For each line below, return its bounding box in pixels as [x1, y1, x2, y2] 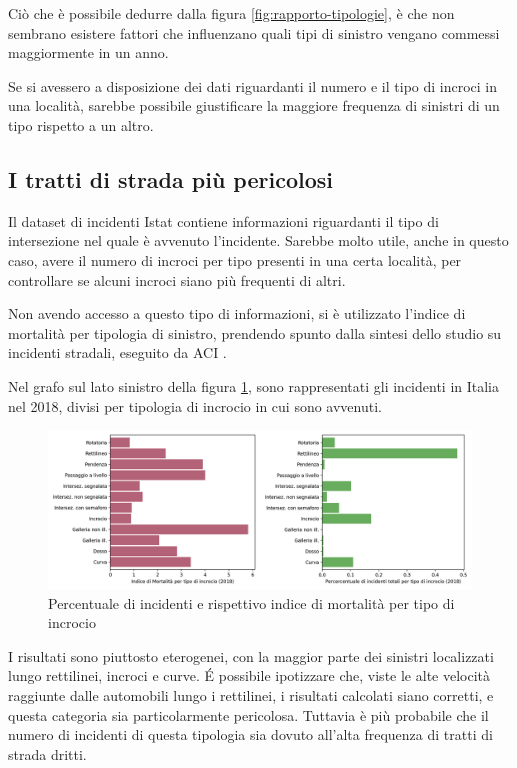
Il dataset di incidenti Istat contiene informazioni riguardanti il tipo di [8, 210, 439, 231]
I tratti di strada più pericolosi [8, 163, 333, 194]
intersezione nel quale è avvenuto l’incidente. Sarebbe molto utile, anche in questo [8, 230, 509, 251]
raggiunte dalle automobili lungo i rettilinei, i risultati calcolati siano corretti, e [8, 685, 494, 706]
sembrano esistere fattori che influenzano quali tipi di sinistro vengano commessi [8, 22, 500, 43]
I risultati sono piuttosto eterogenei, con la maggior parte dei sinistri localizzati [8, 645, 494, 666]
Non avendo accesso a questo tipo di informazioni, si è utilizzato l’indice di [8, 303, 466, 324]
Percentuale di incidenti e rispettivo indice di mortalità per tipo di [48, 592, 455, 613]
